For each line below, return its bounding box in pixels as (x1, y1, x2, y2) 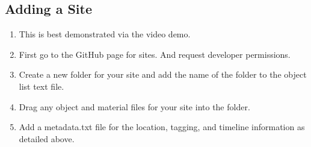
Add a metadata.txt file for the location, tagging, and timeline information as (19, 120, 305, 133)
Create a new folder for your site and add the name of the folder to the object (19, 68, 307, 81)
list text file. (19, 80, 64, 92)
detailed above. (19, 132, 75, 145)
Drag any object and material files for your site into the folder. (19, 100, 250, 113)
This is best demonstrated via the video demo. (19, 28, 191, 40)
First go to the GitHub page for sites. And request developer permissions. (19, 48, 291, 60)
